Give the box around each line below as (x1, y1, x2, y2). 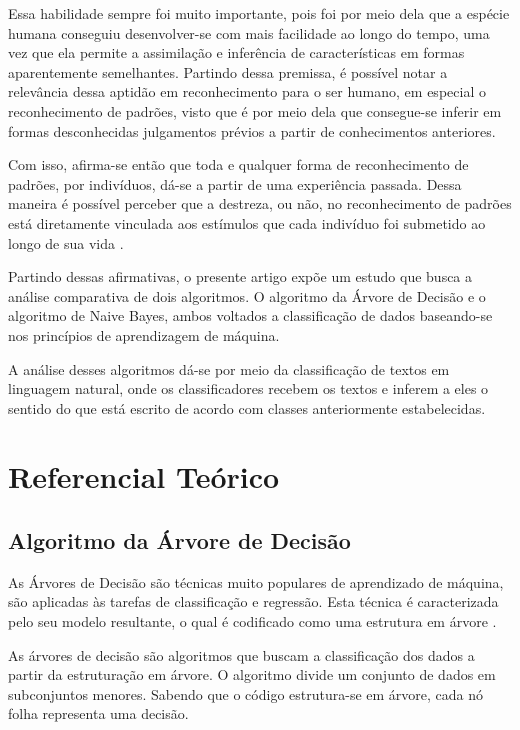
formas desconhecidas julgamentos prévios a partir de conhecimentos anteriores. (8, 120, 496, 141)
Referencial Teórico (8, 456, 280, 497)
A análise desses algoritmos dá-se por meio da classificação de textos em (8, 358, 450, 379)
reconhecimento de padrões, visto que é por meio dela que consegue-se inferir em (8, 100, 502, 121)
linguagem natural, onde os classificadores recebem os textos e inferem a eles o (8, 378, 489, 399)
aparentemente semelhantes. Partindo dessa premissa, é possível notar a (8, 61, 448, 82)
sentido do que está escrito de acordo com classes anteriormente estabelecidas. (8, 397, 486, 418)
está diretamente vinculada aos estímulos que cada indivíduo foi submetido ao (8, 212, 486, 233)
